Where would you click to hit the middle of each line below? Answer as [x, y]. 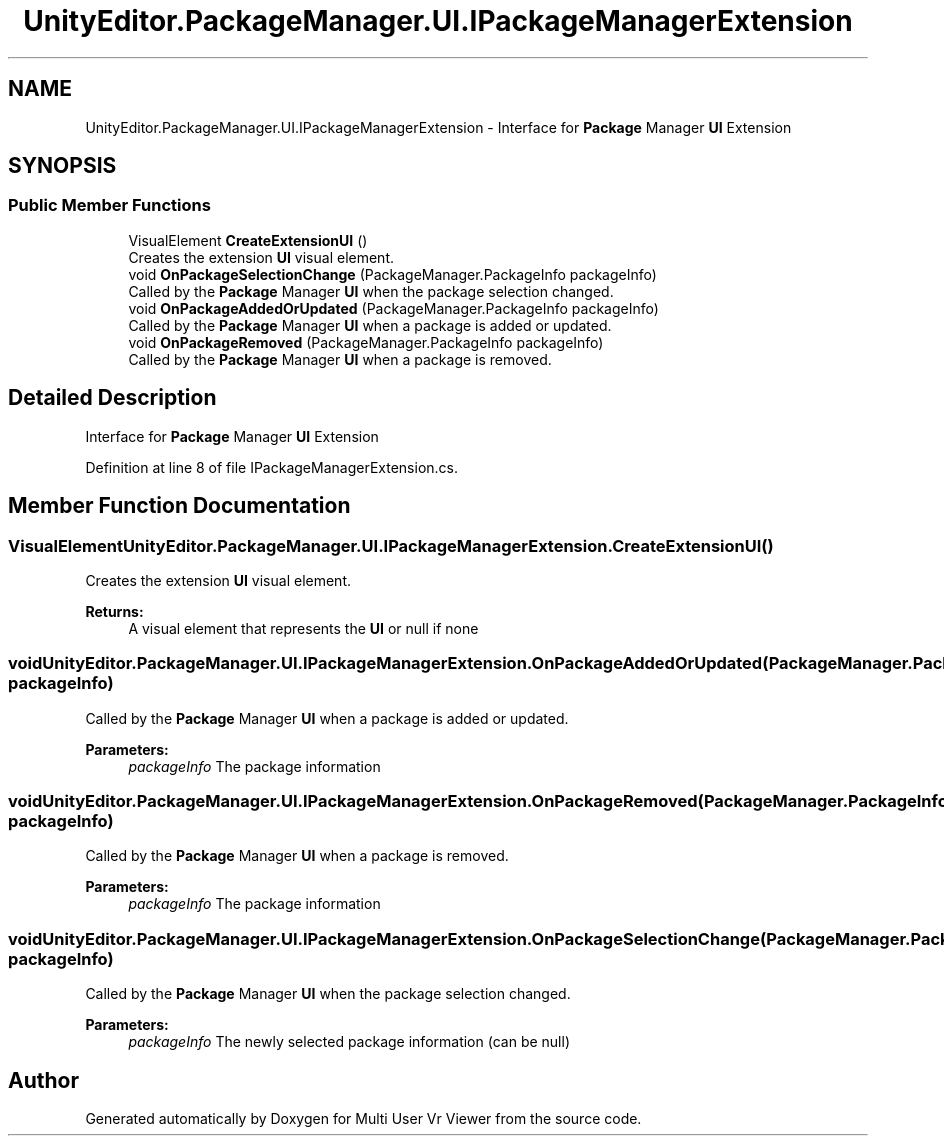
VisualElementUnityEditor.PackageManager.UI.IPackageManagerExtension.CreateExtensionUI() [391, 545]
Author [43, 1080]
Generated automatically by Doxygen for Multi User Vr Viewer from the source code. [363, 1118]
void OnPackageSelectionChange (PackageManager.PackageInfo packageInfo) [392, 274]
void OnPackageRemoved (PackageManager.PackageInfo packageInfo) [366, 342]
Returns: [114, 611]
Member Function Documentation [179, 506]
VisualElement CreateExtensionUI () [248, 240]
